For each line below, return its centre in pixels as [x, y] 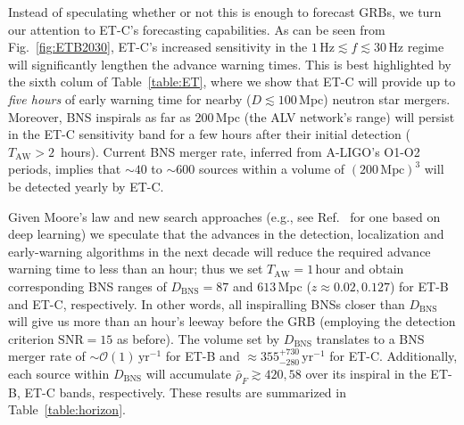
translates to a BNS [370, 338]
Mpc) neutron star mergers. [375, 98]
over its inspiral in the [366, 373]
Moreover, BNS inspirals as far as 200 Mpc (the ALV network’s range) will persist [232, 116]
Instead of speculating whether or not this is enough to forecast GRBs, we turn [225, 12]
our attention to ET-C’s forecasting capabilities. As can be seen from [197, 29]
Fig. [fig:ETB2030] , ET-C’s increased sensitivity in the [158, 47]
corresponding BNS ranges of [87, 286]
